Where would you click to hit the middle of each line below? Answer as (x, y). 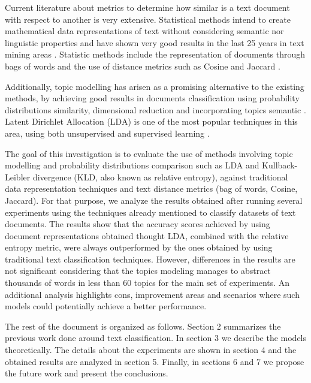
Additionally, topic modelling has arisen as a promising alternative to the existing (155, 86)
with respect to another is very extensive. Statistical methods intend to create (148, 19)
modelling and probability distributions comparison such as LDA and (132, 165)
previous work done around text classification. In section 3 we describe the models (156, 338)
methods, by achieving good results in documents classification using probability (152, 98)
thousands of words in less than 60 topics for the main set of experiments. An (147, 283)
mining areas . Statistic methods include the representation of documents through (155, 54)
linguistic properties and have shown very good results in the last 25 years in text (155, 42)
